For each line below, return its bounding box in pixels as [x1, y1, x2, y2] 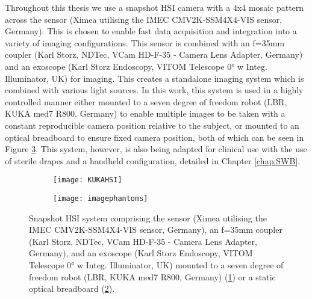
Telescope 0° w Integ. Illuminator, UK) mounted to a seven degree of [29, 259, 284, 271]
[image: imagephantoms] [53, 194, 148, 203]
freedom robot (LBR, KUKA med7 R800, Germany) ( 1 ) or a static [29, 270, 276, 283]
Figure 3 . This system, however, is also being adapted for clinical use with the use [5, 143, 307, 155]
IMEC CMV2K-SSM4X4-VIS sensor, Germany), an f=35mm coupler [29, 223, 282, 236]
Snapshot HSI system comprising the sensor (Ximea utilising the [29, 211, 267, 224]
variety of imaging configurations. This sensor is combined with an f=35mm [5, 36, 285, 49]
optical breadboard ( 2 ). [29, 282, 115, 295]
